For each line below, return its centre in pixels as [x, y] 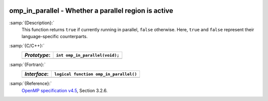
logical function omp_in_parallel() [96, 74]
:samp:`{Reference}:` [31, 84]
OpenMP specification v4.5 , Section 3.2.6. [65, 90]
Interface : [37, 74]
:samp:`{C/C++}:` [27, 46]
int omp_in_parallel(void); [88, 55]
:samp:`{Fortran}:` [27, 65]
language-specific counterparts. [55, 37]
